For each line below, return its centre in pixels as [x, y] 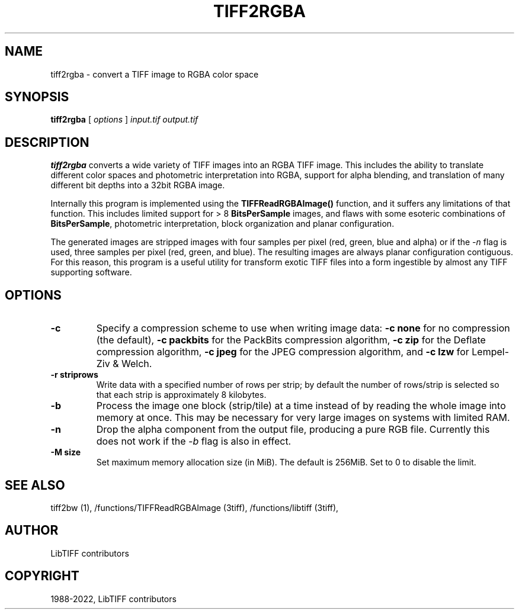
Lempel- [491, 352]
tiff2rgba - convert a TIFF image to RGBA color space [155, 74]
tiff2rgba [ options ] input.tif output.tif [124, 120]
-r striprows [74, 375]
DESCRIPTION [47, 142]
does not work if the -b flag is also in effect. [194, 441]
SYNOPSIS [37, 97]
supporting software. [91, 272]
